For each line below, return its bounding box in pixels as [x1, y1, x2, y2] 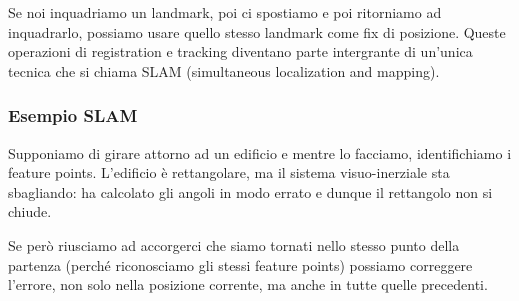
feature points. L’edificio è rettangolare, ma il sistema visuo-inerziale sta [8, 162, 450, 183]
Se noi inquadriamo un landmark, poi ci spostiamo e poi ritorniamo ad [8, 2, 442, 22]
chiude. [8, 201, 52, 222]
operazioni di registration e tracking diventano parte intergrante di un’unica [8, 41, 473, 62]
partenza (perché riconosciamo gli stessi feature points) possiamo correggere [8, 254, 473, 275]
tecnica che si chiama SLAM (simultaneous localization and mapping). [8, 60, 440, 81]
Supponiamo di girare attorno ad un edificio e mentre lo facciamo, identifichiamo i [8, 142, 512, 163]
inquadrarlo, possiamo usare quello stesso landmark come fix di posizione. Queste [8, 21, 506, 42]
